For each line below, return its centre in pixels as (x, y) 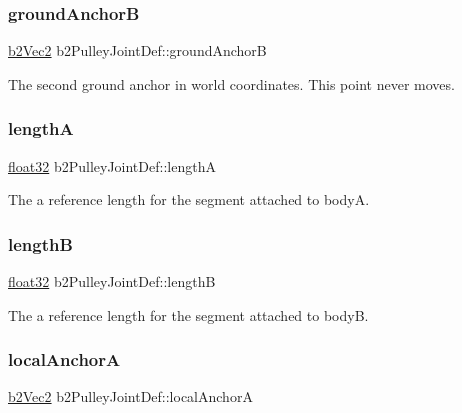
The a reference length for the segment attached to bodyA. (189, 199)
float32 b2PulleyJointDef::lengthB (112, 281)
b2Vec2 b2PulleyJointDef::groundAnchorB (137, 50)
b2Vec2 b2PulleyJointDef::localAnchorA (130, 396)
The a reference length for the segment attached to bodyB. (188, 314)
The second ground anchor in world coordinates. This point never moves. (231, 83)
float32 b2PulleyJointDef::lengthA (112, 165)
